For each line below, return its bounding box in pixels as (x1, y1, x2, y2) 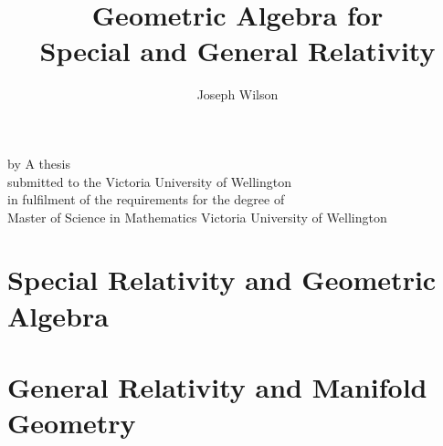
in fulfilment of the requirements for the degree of (7, 190, 285, 209)
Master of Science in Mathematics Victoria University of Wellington (7, 207, 387, 226)
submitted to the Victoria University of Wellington (7, 171, 291, 191)
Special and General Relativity (39, 32, 436, 69)
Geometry (7, 404, 136, 441)
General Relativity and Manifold (7, 368, 427, 406)
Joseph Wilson (196, 85, 279, 104)
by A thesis (7, 153, 70, 172)
